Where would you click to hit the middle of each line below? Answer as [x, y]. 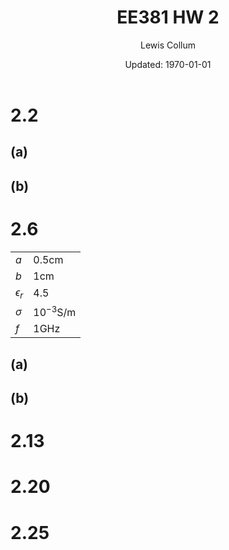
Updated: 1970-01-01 [168, 64]
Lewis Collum [168, 45]
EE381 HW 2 [168, 17]
